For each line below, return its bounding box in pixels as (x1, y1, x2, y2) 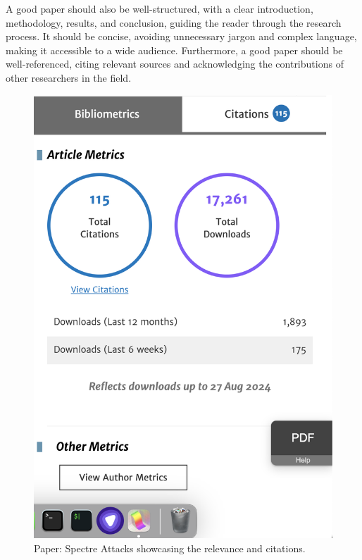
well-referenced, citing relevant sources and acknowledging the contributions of (6, 56, 344, 71)
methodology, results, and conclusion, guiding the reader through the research (6, 15, 342, 30)
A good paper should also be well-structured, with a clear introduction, (6, 1, 313, 15)
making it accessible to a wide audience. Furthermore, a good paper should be (6, 42, 343, 57)
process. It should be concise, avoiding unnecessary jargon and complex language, (6, 29, 357, 44)
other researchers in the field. (6, 70, 132, 85)
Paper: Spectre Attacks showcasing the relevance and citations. (34, 540, 306, 555)
